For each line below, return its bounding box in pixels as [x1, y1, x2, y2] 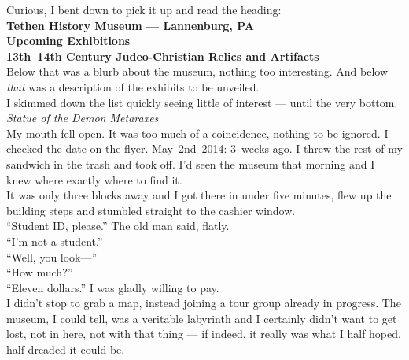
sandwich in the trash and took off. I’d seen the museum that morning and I [6, 155, 375, 172]
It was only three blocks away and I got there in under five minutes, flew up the [6, 187, 392, 203]
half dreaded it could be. [6, 341, 125, 358]
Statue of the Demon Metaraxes [6, 109, 159, 126]
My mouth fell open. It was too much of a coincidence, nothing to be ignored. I [6, 124, 389, 141]
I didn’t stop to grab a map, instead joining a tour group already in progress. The [6, 295, 401, 311]
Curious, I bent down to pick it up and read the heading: [6, 2, 282, 17]
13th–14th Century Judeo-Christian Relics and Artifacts [6, 47, 319, 64]
